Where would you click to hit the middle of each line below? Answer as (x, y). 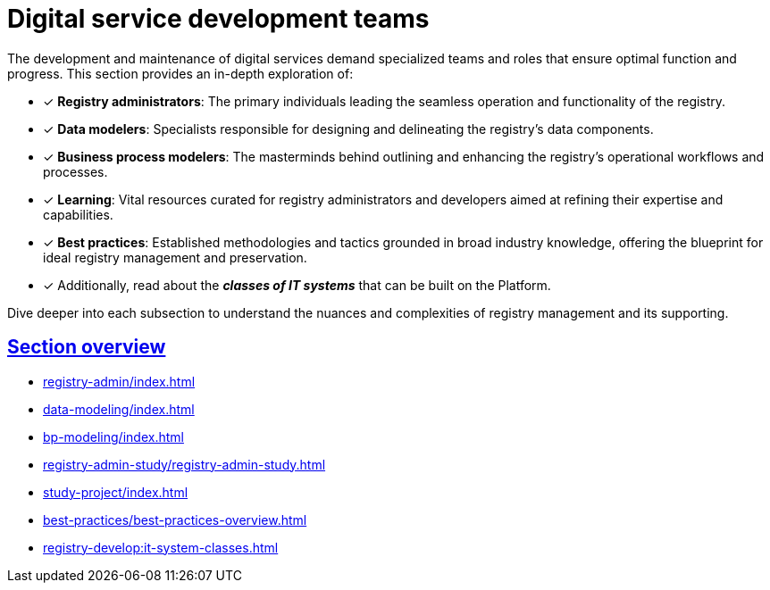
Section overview (87, 347)
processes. (75, 171)
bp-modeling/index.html (113, 436)
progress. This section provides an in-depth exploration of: (180, 73)
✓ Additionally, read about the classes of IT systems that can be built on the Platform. (297, 285)
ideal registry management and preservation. (175, 257)
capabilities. (78, 214)
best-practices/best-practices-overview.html (175, 519)
